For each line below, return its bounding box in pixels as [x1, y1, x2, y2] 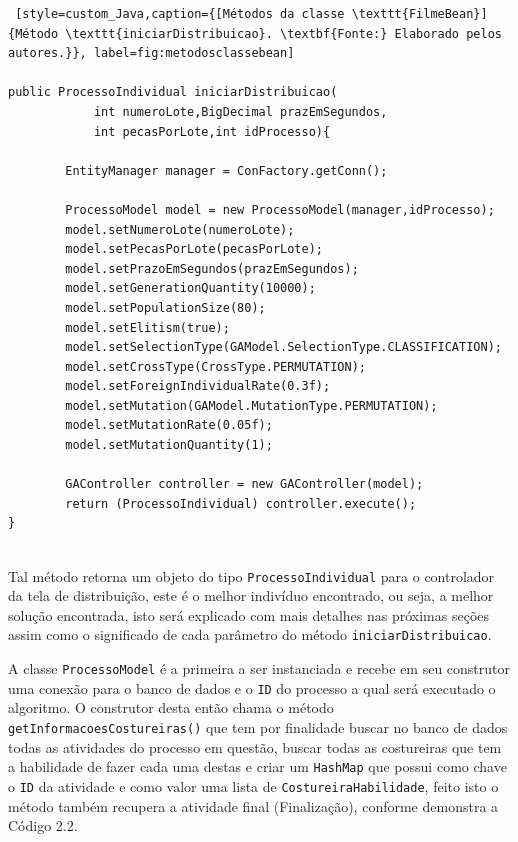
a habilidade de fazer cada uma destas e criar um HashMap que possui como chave [8, 756, 507, 777]
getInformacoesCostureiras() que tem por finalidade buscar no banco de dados [8, 717, 508, 738]
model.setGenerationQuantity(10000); [65, 281, 316, 296]
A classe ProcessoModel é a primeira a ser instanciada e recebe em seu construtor [8, 658, 511, 679]
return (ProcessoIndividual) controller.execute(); [65, 496, 417, 511]
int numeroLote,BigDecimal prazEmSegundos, [93, 104, 388, 119]
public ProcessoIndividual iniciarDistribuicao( [8, 85, 338, 100]
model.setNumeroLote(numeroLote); [65, 222, 295, 237]
